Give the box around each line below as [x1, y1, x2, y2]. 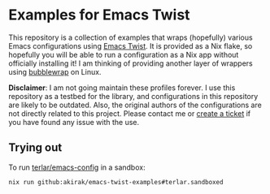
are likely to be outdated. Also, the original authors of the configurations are [8, 100, 262, 110]
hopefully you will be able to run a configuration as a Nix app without [8, 50, 239, 59]
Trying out [8, 140, 63, 155]
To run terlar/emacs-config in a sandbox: [8, 162, 146, 172]
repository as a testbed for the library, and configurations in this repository [8, 91, 259, 101]
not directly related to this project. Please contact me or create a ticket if [8, 108, 250, 119]
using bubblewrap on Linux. [8, 67, 102, 76]
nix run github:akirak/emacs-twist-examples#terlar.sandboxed [8, 178, 224, 186]
